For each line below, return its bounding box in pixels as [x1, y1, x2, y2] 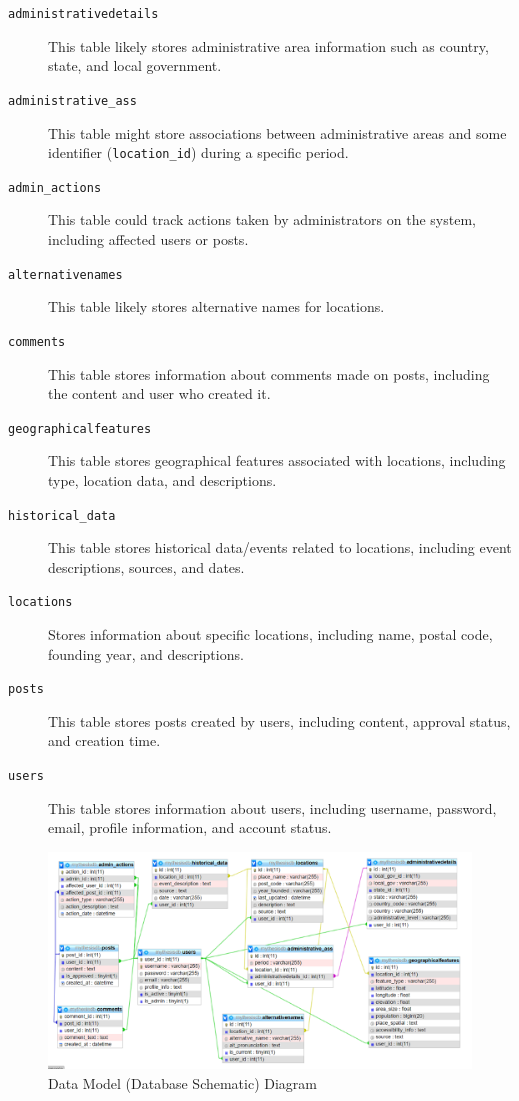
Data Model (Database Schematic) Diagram [48, 1072, 318, 1093]
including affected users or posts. [48, 229, 249, 249]
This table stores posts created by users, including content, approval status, [48, 710, 511, 731]
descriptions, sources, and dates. [48, 556, 245, 577]
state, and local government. [48, 55, 222, 76]
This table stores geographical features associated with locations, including [48, 450, 506, 471]
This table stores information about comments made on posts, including [48, 363, 490, 384]
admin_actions [8, 180, 102, 195]
